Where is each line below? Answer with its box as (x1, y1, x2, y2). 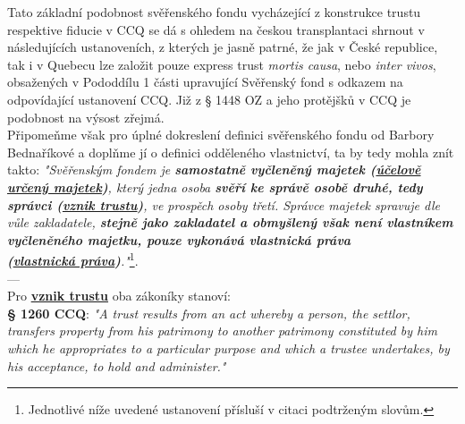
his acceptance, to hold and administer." (7, 356, 226, 375)
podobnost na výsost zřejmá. (7, 107, 165, 126)
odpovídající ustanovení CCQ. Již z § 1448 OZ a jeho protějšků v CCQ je (7, 89, 411, 108)
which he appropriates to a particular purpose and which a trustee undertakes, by (7, 338, 450, 357)
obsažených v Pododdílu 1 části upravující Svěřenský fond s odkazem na (7, 72, 403, 91)
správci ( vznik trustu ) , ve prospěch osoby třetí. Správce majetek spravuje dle (7, 195, 440, 214)
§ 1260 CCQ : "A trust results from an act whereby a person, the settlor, (7, 303, 410, 322)
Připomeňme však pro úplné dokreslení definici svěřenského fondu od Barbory (7, 125, 435, 144)
